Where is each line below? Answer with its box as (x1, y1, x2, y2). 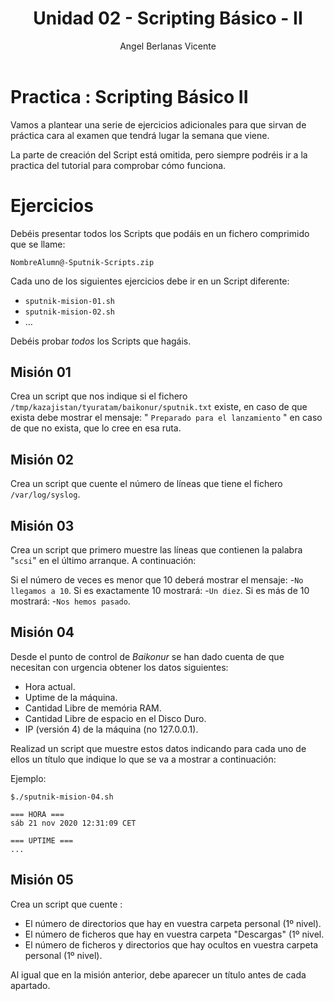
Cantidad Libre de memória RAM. (24, 702, 162, 714)
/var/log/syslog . (10, 488, 81, 501)
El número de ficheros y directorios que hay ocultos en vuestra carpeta (24, 938, 319, 951)
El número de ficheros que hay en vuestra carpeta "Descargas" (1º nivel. (24, 928, 325, 940)
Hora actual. (24, 680, 76, 692)
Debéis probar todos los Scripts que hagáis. (10, 335, 192, 347)
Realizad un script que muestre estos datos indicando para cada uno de (10, 742, 307, 754)
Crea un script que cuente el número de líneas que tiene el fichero (10, 478, 283, 490)
